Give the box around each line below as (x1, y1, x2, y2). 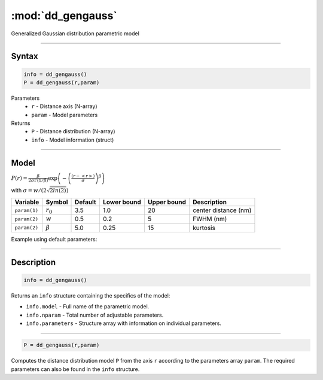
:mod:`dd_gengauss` (11, 9, 118, 22)
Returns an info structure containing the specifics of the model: (11, 292, 170, 299)
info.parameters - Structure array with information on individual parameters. (26, 320, 221, 327)
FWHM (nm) (192, 215, 227, 223)
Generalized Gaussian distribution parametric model (11, 30, 140, 37)
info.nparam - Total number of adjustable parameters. (26, 311, 164, 318)
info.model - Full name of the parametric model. (26, 303, 150, 310)
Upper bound (147, 198, 187, 206)
